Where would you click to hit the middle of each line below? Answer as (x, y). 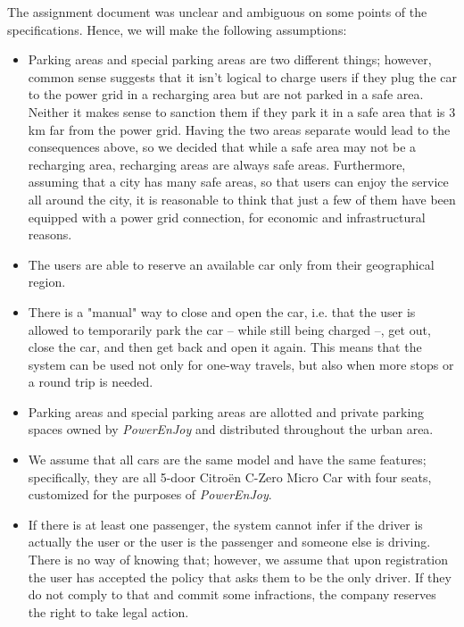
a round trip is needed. (91, 382)
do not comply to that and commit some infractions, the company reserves (232, 594)
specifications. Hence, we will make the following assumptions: (177, 29)
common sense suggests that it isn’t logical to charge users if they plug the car (242, 76)
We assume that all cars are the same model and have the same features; (227, 460)
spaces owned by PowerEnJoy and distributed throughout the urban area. (231, 429)
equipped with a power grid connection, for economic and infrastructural (227, 217)
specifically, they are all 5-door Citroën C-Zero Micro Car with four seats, (230, 477)
